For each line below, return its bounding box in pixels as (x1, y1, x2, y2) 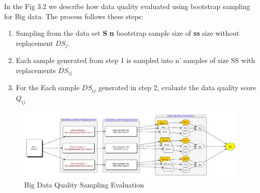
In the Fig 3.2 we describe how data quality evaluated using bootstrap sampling (4, 1, 250, 11)
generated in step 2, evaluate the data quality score (98, 82, 256, 93)
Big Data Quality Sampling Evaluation (24, 179, 144, 189)
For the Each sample (16, 82, 79, 93)
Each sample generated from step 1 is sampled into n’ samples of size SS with (16, 55, 255, 66)
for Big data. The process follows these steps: (4, 11, 143, 21)
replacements (16, 65, 56, 75)
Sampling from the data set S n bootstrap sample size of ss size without (16, 28, 239, 38)
